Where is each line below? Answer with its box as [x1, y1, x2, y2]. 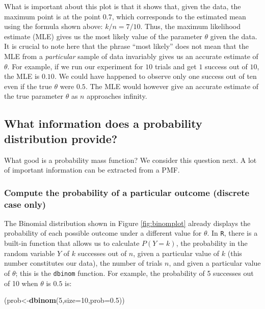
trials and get [154, 61, 197, 71]
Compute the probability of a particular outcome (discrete [4, 186, 250, 199]
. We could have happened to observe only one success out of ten [54, 71, 257, 81]
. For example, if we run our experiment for [7, 61, 143, 71]
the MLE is [4, 71, 40, 81]
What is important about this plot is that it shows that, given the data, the [4, 1, 241, 11]
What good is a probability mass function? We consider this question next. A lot [4, 154, 257, 165]
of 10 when [4, 277, 38, 288]
